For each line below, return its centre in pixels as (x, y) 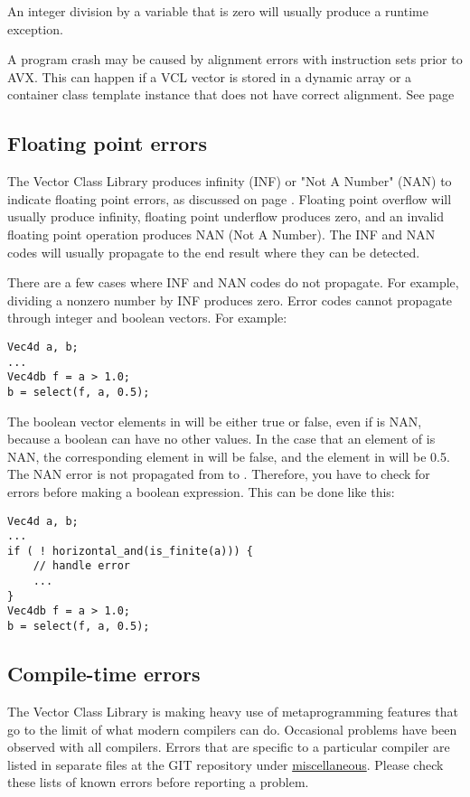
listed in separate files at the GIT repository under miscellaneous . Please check (226, 764)
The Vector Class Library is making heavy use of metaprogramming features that (233, 711)
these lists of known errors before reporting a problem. (158, 782)
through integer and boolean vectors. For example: (147, 318)
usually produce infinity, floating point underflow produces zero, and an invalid (226, 216)
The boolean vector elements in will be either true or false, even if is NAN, (215, 421)
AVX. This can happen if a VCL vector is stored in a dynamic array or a (210, 76)
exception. (35, 28)
